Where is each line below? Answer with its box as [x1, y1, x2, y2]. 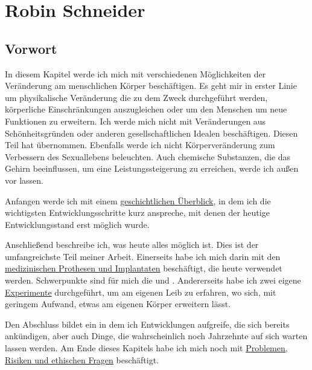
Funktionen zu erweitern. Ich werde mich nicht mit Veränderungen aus [5, 114, 266, 127]
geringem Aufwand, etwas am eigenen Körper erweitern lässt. [5, 297, 231, 310]
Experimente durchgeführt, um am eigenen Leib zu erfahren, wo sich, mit [5, 285, 276, 298]
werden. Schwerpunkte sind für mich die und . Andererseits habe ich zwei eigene [5, 274, 301, 287]
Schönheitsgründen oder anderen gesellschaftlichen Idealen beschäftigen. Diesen [5, 126, 298, 139]
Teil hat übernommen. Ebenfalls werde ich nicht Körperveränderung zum [5, 138, 275, 151]
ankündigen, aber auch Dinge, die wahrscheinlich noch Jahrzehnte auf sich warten [5, 329, 308, 342]
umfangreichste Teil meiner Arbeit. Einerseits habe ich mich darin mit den [5, 250, 281, 262]
